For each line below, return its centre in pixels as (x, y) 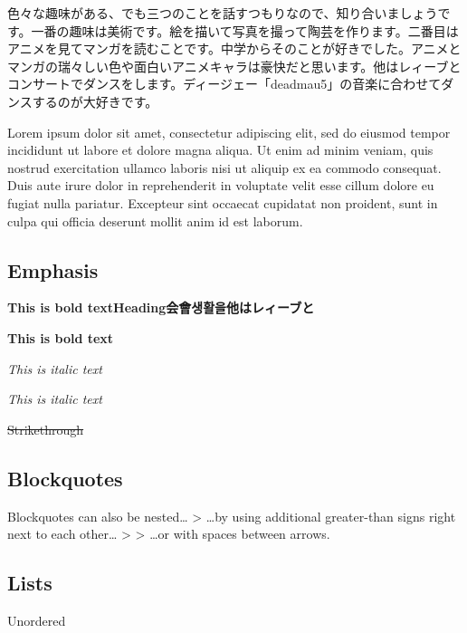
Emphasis (53, 269)
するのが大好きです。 (95, 101)
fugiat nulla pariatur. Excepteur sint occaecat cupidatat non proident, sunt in (223, 202)
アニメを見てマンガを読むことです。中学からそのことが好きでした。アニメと (234, 48)
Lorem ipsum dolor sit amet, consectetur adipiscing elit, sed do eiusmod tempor (229, 132)
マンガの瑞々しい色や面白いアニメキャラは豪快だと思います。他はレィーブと (234, 66)
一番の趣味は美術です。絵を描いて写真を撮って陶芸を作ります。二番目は (245, 30)
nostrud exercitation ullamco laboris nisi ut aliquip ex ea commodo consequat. (224, 167)
